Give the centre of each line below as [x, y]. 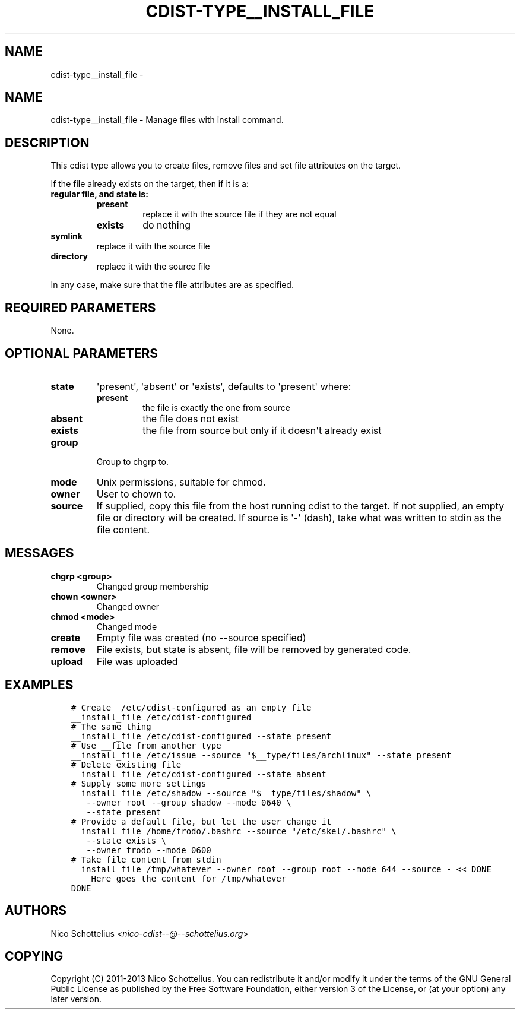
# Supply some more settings [139, 783]
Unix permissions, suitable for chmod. [181, 482]
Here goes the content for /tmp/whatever [189, 878]
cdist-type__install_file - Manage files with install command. [167, 120]
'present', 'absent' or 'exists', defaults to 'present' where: [224, 386]
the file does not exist [191, 418]
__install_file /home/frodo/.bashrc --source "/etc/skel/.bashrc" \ [234, 831]
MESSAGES [39, 553]
